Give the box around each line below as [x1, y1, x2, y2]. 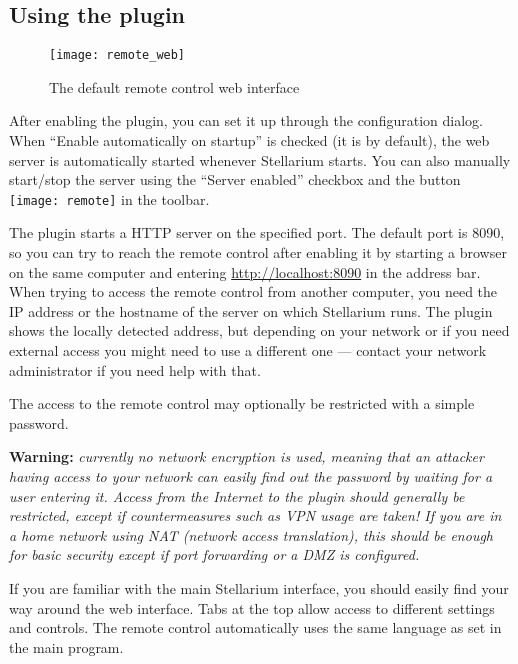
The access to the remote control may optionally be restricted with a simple [9, 393, 475, 414]
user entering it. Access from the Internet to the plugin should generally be [9, 485, 465, 506]
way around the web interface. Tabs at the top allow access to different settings [9, 597, 495, 618]
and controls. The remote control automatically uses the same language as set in [9, 617, 502, 638]
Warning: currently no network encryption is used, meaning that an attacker [9, 446, 484, 467]
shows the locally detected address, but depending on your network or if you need [9, 320, 510, 341]
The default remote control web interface [49, 76, 300, 97]
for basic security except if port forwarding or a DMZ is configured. [9, 544, 420, 565]
